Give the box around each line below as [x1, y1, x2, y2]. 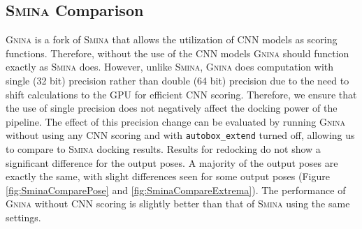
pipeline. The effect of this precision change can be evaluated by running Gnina [6, 114, 346, 128]
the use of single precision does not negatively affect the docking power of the [6, 101, 338, 115]
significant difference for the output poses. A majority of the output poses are [6, 155, 338, 170]
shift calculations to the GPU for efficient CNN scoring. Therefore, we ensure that [6, 87, 357, 101]
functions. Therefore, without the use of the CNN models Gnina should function [6, 45, 349, 60]
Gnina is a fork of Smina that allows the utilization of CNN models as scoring [6, 32, 338, 47]
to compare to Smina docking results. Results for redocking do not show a [6, 142, 321, 156]
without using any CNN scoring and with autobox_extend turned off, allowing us [6, 128, 355, 142]
